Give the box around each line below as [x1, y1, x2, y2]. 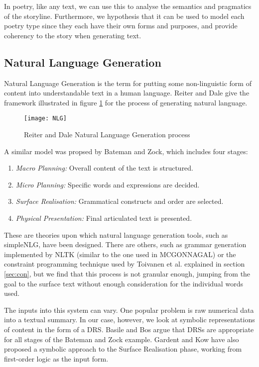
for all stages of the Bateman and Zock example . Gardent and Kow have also [4, 334, 239, 344]
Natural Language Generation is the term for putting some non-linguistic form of [4, 78, 252, 88]
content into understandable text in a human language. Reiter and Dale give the [4, 88, 250, 98]
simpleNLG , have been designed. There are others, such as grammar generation [4, 239, 247, 250]
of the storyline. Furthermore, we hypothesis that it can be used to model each [4, 10, 245, 21]
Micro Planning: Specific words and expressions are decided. [15, 179, 200, 189]
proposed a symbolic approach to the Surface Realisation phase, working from [4, 344, 242, 354]
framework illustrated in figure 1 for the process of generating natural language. [4, 97, 248, 107]
